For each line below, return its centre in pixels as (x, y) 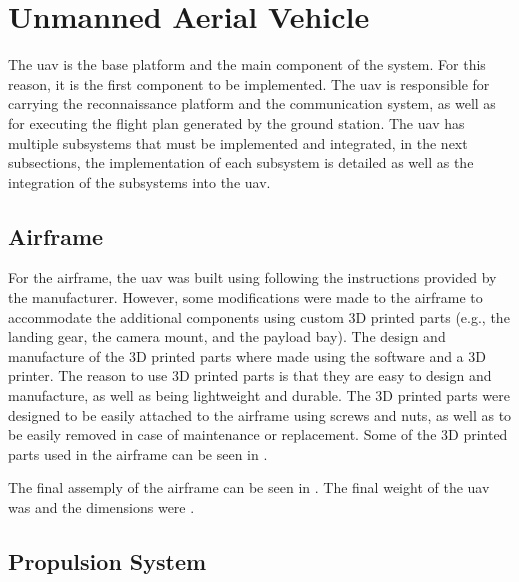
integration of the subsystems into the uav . (139, 181)
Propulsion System (107, 561)
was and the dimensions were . (101, 507)
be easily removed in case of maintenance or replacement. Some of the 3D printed (258, 434)
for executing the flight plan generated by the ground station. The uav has (236, 122)
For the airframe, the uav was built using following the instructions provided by (252, 277)
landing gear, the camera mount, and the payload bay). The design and (227, 336)
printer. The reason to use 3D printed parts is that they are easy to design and (250, 375)
